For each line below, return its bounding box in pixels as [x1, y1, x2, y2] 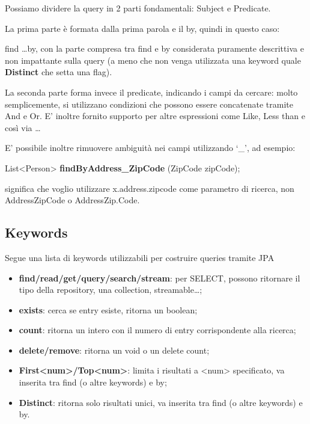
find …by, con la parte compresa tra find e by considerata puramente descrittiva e [5, 42, 304, 55]
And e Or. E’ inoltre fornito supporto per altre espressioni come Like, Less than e [5, 109, 305, 122]
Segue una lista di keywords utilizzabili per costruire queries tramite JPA [5, 251, 275, 263]
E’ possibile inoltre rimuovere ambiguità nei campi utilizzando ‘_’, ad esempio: [5, 141, 296, 154]
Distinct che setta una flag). [5, 66, 112, 78]
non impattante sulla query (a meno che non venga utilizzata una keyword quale [5, 54, 301, 66]
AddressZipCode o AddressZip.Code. [5, 194, 140, 206]
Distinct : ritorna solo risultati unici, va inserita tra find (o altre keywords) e [19, 396, 303, 408]
